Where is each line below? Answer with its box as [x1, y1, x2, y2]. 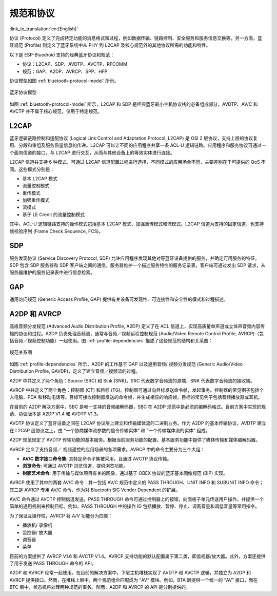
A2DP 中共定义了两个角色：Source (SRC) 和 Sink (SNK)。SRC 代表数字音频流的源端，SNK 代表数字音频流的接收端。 [9, 377, 255, 383]
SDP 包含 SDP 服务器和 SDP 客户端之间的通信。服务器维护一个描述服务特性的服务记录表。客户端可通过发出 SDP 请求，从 [9, 262, 266, 268]
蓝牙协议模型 [9, 89, 37, 95]
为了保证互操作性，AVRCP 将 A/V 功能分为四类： [9, 512, 113, 518]
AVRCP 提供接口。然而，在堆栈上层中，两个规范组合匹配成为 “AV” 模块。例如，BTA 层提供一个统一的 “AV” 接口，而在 [9, 576, 258, 583]
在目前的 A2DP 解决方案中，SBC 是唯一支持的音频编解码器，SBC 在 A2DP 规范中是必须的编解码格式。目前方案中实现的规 [9, 403, 266, 410]
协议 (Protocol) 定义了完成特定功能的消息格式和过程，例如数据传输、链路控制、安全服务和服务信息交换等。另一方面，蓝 [9, 35, 263, 41]
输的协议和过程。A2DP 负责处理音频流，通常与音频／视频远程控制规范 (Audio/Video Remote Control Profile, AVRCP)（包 [9, 330, 264, 336]
